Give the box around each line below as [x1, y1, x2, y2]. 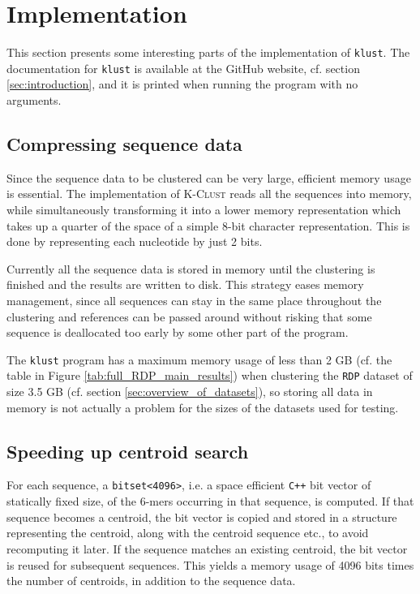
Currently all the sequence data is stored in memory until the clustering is [6, 260, 375, 277]
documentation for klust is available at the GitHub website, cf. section [6, 59, 360, 76]
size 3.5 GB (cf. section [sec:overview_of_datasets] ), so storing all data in [6, 383, 373, 400]
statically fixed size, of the [6, 493, 136, 510]
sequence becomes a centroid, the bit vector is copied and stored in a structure [6, 508, 397, 525]
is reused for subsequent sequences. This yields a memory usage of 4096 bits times [6, 556, 414, 573]
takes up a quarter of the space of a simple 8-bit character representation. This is [6, 217, 410, 234]
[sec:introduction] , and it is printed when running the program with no [6, 75, 358, 93]
